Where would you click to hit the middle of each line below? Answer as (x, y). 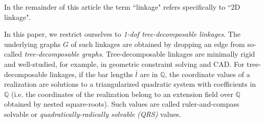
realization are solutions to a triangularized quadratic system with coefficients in (130, 84)
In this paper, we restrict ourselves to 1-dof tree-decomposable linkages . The (122, 34)
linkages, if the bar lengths (91, 74)
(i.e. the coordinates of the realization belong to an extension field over (122, 94)
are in (149, 74)
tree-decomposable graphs (63, 54)
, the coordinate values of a (207, 74)
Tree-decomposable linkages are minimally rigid (181, 54)
